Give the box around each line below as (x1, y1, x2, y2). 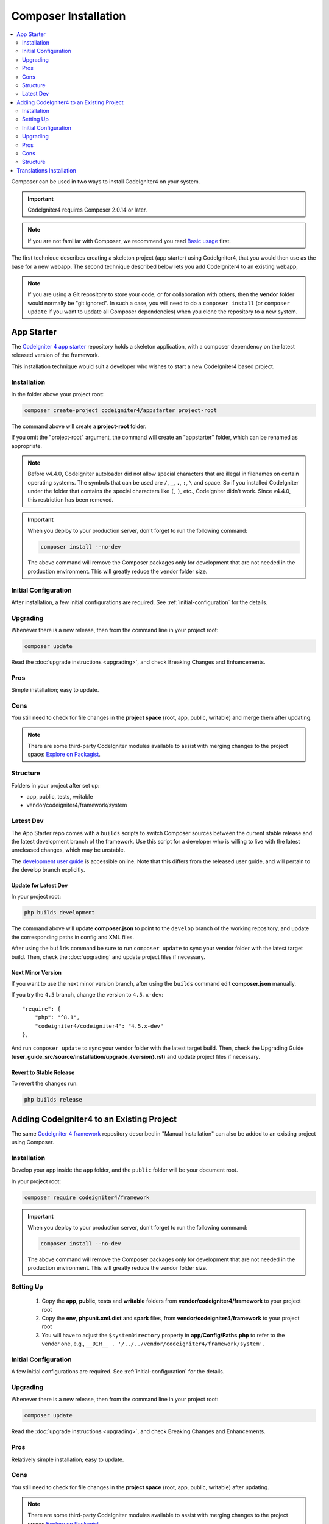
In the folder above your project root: (11, 390, 104, 397)
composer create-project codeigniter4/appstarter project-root (24, 407, 218, 414)
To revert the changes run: (11, 1080, 79, 1088)
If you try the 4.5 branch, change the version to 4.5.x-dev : (11, 991, 164, 999)
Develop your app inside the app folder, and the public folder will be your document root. (11, 1166, 238, 1173)
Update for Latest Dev (11, 881, 68, 889)
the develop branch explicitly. (11, 866, 85, 874)
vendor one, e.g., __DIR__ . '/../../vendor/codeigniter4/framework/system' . (41, 1340, 264, 1347)
